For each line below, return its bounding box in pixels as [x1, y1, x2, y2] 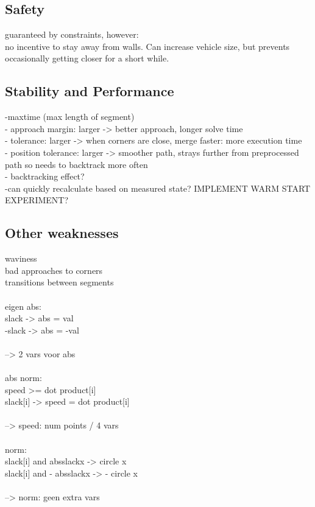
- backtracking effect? [5, 170, 85, 183]
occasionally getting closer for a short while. [5, 52, 169, 65]
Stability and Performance [5, 82, 174, 100]
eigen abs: [5, 299, 41, 312]
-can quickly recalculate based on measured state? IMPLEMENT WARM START [5, 181, 311, 194]
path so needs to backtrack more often [5, 158, 148, 170]
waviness [5, 252, 37, 265]
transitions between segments [5, 276, 114, 288]
